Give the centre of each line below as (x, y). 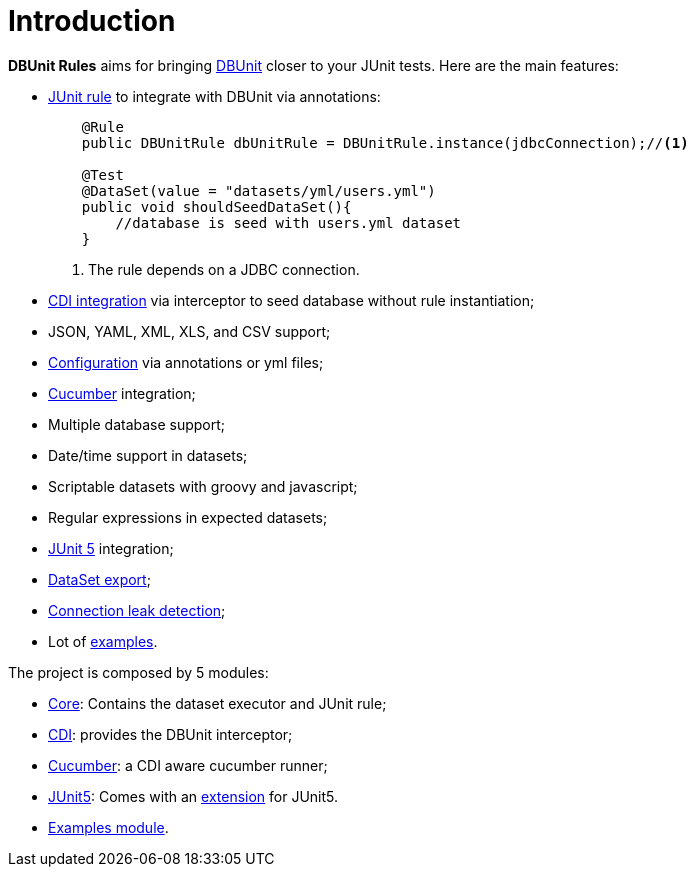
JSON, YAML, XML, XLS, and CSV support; (189, 331)
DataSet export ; (99, 579)
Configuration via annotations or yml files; (186, 362)
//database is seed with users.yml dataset (288, 222)
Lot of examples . (103, 641)
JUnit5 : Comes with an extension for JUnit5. (193, 796)
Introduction (92, 21)
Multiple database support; (137, 424)
